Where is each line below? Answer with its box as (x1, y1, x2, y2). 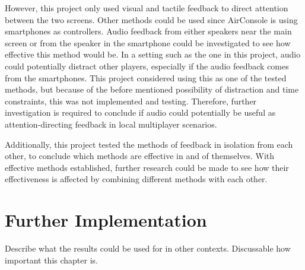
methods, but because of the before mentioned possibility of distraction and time (5, 83, 299, 96)
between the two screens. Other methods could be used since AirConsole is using (5, 13, 298, 26)
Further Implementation (5, 208, 207, 232)
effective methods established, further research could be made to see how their (5, 161, 289, 173)
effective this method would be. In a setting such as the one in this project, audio (5, 48, 301, 61)
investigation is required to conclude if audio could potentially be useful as (5, 106, 276, 119)
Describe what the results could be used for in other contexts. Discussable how (5, 242, 291, 255)
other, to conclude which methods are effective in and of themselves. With (5, 150, 275, 162)
